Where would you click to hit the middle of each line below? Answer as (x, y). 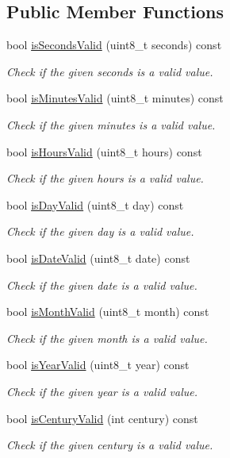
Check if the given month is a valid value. (107, 338)
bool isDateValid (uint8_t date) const (98, 258)
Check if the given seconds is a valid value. (110, 71)
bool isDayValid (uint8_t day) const (95, 204)
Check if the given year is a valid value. (102, 391)
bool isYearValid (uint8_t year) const (98, 365)
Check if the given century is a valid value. (110, 445)
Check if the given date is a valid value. (102, 285)
